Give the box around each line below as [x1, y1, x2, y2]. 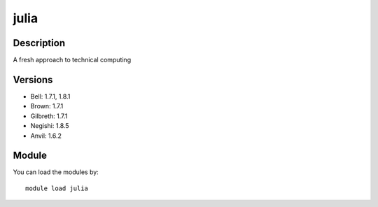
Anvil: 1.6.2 [30, 131, 62, 140]
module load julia [25, 184, 89, 192]
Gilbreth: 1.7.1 [30, 112, 68, 120]
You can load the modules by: [13, 168, 99, 176]
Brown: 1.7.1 [30, 102, 64, 110]
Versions [13, 73, 53, 85]
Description [13, 37, 66, 49]
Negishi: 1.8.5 [30, 122, 69, 130]
